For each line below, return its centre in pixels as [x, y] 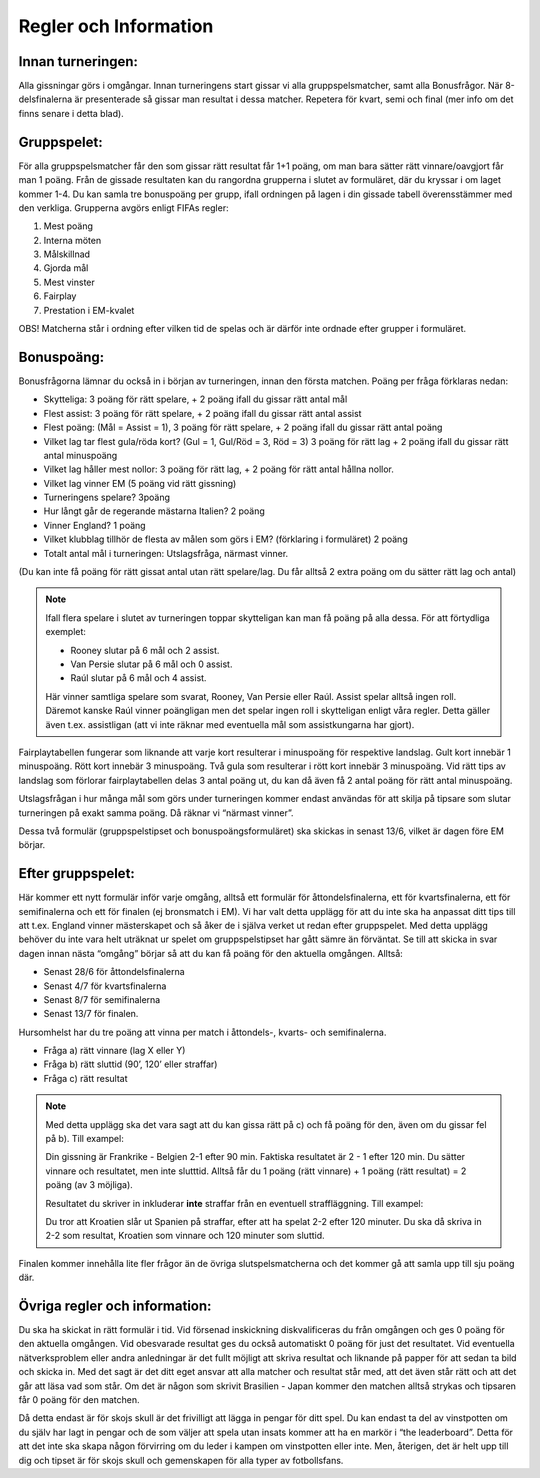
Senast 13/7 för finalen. [91, 1014]
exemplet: [66, 632]
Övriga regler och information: [115, 1305]
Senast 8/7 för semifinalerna [102, 999]
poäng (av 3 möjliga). [89, 1185]
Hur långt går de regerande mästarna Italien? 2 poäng [154, 511]
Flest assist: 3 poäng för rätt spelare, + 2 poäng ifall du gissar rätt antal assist [202, 413]
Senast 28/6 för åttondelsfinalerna [114, 972]
